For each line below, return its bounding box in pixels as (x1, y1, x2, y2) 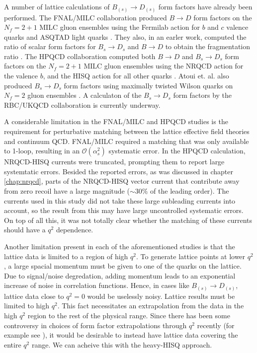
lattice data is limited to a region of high (4, 251, 128, 261)
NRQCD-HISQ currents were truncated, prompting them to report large (4, 156, 225, 167)
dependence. (56, 224, 93, 235)
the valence (4, 71, 38, 81)
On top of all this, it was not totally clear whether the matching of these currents (4, 214, 253, 225)
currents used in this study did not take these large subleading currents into (4, 195, 236, 206)
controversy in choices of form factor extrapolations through (4, 320, 187, 330)
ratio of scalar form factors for (4, 41, 96, 52)
